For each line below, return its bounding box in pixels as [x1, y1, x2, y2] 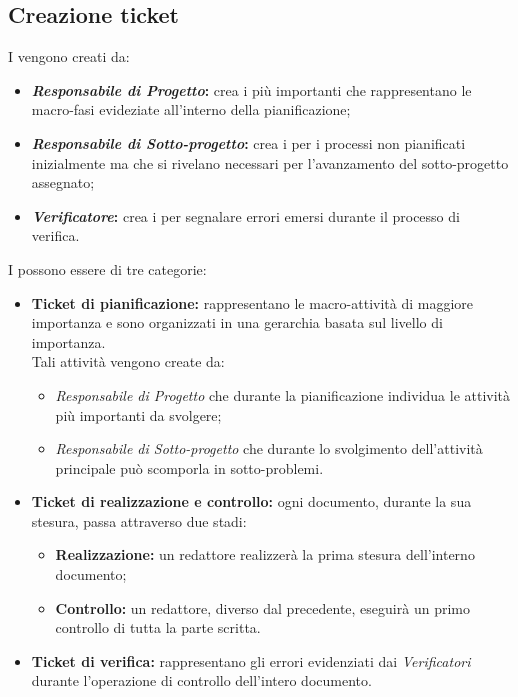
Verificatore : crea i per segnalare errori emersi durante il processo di [31, 205, 460, 226]
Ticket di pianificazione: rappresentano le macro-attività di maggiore [31, 292, 474, 313]
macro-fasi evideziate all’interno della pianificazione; [31, 99, 351, 120]
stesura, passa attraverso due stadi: [31, 510, 247, 531]
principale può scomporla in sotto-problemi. [55, 457, 324, 478]
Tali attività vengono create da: [31, 351, 225, 372]
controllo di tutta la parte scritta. [55, 617, 261, 638]
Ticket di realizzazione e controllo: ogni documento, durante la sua [31, 491, 472, 512]
